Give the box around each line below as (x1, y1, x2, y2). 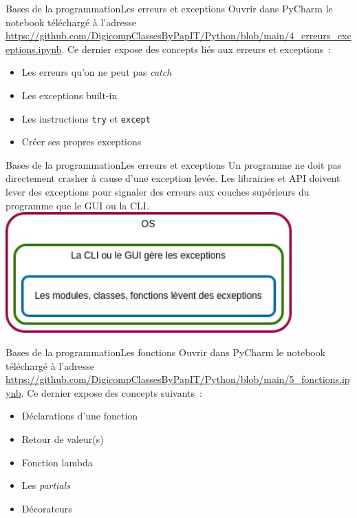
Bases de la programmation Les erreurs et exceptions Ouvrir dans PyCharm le (6, 1, 333, 15)
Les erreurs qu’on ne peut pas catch (21, 65, 172, 79)
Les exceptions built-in (21, 87, 118, 102)
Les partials (21, 478, 70, 493)
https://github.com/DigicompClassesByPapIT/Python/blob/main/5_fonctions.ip (6, 372, 350, 386)
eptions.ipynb (6, 41, 62, 56)
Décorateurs (21, 501, 72, 515)
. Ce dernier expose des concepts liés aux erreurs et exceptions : (61, 41, 332, 56)
